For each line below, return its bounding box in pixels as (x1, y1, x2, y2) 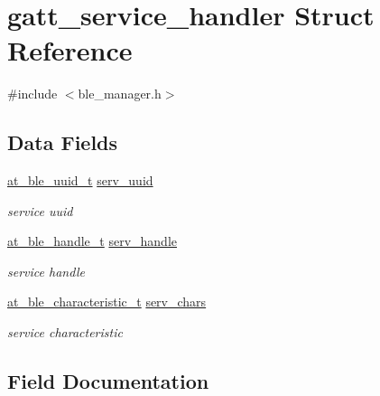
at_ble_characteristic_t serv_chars (7, 292, 207, 311)
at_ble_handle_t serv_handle (7, 231, 177, 250)
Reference (7, 32, 133, 69)
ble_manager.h (78, 84, 162, 103)
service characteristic (7, 323, 123, 342)
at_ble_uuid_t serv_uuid (7, 171, 153, 190)
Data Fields (7, 128, 118, 156)
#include (7, 84, 58, 103)
